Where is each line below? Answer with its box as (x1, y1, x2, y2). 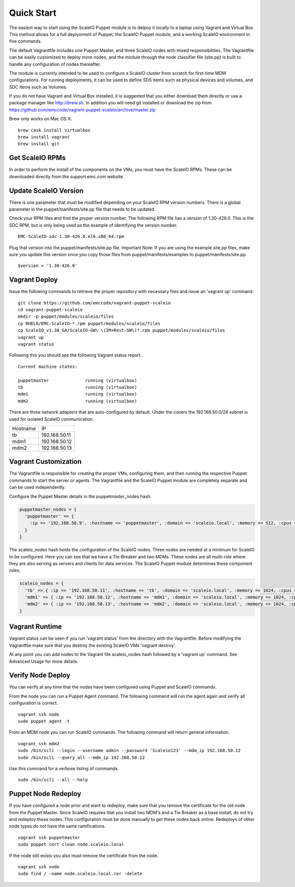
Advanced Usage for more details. (9, 658, 79, 664)
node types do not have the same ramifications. (9, 823, 106, 829)
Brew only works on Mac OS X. (9, 116, 72, 122)
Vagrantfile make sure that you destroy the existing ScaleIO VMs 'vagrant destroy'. (9, 642, 177, 648)
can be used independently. (9, 484, 66, 490)
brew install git (18, 141, 59, 147)
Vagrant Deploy (9, 276, 58, 284)
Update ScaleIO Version (9, 186, 84, 195)
